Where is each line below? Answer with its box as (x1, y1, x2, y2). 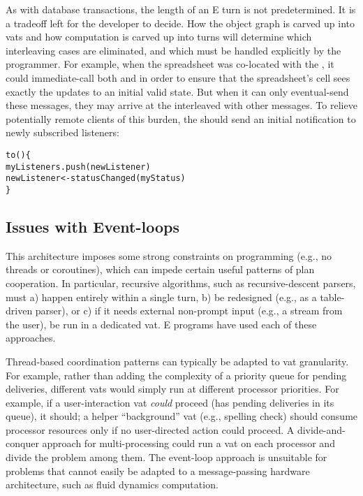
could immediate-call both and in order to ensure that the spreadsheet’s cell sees (6, 70, 350, 85)
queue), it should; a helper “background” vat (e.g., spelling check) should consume (6, 409, 358, 423)
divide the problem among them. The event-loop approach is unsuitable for (6, 450, 327, 465)
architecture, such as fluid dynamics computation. (6, 477, 218, 492)
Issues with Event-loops (6, 215, 179, 237)
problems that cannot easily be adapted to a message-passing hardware (6, 463, 310, 478)
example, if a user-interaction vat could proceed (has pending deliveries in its (6, 395, 334, 409)
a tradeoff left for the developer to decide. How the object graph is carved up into (6, 15, 355, 30)
